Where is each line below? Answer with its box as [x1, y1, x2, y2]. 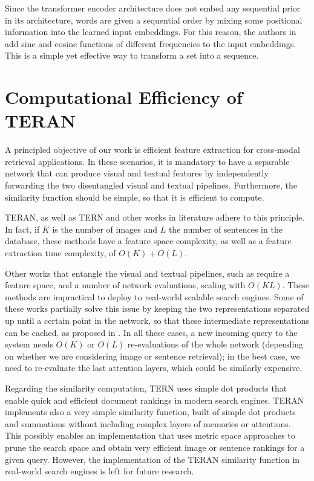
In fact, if [5, 222, 40, 235]
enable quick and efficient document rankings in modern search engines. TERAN [5, 393, 304, 406]
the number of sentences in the [168, 222, 283, 235]
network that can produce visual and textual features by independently [5, 167, 269, 179]
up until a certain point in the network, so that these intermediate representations [5, 314, 309, 326]
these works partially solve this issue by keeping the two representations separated [5, 302, 310, 315]
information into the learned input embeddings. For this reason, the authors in [5, 25, 296, 38]
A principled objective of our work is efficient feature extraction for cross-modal [5, 143, 300, 156]
